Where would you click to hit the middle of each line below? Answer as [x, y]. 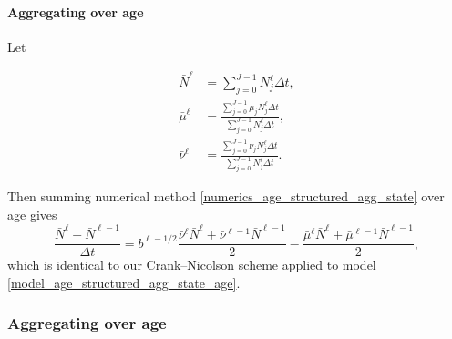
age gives [32, 214]
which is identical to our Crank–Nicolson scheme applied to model [192, 265]
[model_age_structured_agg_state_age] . [124, 282]
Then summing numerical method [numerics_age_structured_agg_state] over [226, 196]
